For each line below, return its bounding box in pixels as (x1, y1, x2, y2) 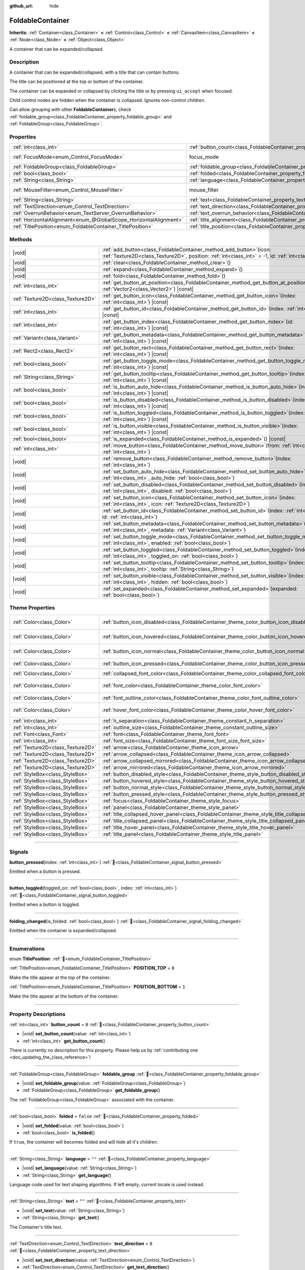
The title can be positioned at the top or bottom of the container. (9, 79, 144, 85)
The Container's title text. (9, 1224, 63, 1230)
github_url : (9, 3, 33, 9)
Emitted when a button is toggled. (9, 902, 80, 908)
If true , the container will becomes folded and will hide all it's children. (9, 1139, 159, 1145)
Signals (9, 848, 28, 855)
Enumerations (9, 945, 45, 952)
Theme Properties (9, 605, 55, 612)
